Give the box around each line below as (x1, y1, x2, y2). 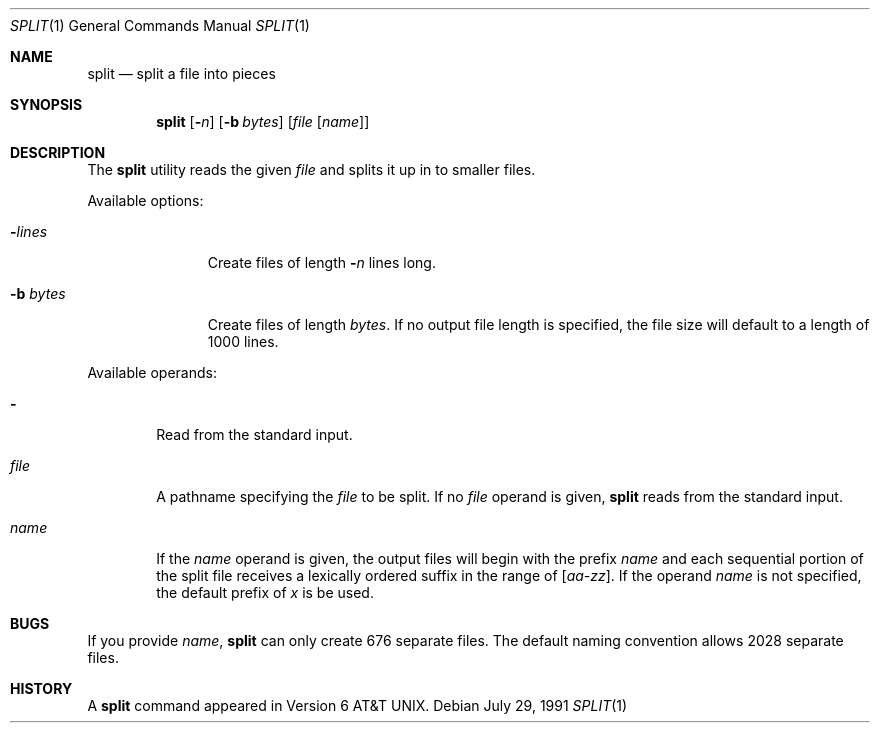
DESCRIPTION (10, 144, 106, 161)
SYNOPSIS (10, 96, 83, 113)
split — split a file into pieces (87, 65, 276, 82)
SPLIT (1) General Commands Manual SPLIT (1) (10, 17, 310, 34)
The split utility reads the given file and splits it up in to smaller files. (87, 161, 536, 178)
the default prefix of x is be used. (156, 584, 374, 601)
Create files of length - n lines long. (207, 254, 436, 271)
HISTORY (10, 680, 73, 697)
